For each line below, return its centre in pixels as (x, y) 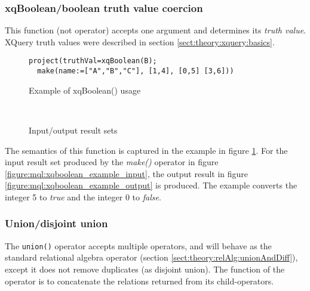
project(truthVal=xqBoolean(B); (93, 61)
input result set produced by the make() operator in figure (112, 162)
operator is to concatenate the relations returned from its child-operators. (139, 281)
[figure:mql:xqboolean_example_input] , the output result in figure (127, 173)
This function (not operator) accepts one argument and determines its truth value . (156, 30)
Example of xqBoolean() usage (85, 90)
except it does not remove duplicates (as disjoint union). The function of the (145, 269)
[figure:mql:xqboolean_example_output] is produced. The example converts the (151, 185)
